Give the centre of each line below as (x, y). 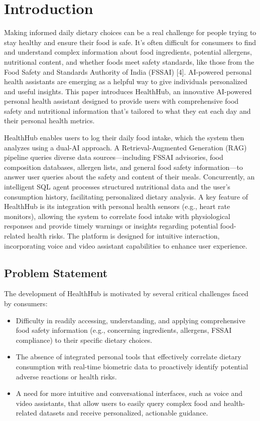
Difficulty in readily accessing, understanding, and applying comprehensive (131, 320)
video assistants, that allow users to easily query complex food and (118, 403)
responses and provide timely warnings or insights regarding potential (111, 226)
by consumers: (26, 303)
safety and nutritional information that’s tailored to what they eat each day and (127, 111)
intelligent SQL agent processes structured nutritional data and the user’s (117, 187)
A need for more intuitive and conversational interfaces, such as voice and (129, 393)
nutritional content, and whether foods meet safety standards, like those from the (129, 61)
